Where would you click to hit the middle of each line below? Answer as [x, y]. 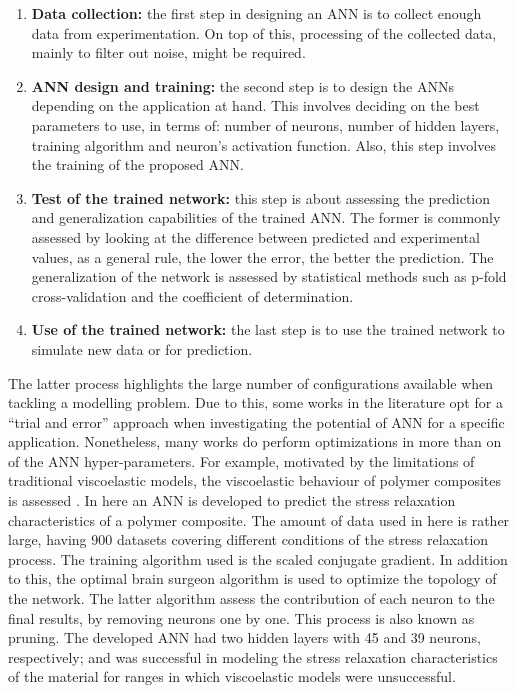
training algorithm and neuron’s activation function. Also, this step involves [263, 144]
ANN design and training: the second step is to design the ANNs [242, 85]
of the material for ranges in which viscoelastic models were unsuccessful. [232, 676]
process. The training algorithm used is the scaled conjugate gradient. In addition [258, 558]
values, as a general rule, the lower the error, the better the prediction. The [262, 256]
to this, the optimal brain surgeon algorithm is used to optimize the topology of [252, 578]
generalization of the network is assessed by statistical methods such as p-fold [269, 276]
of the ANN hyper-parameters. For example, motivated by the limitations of [241, 460]
